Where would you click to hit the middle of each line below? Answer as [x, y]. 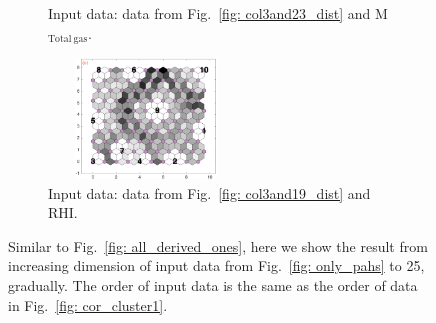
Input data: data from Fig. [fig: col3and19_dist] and [209, 192]
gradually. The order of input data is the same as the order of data [213, 284]
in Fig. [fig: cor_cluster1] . [88, 304]
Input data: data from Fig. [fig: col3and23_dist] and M [218, 13]
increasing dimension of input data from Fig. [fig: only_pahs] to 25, [216, 265]
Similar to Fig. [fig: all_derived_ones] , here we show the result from [218, 245]
